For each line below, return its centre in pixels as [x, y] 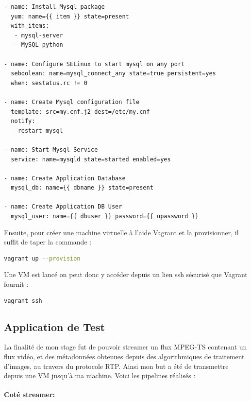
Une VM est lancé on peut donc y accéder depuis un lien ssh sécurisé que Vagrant [126, 274]
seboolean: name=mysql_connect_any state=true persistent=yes [113, 74]
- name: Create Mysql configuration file [72, 102]
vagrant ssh [23, 301]
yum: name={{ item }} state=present [70, 16]
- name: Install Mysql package [54, 7]
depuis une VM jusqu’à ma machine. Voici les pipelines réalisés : [100, 375]
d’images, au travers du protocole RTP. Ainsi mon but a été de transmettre [116, 366]
